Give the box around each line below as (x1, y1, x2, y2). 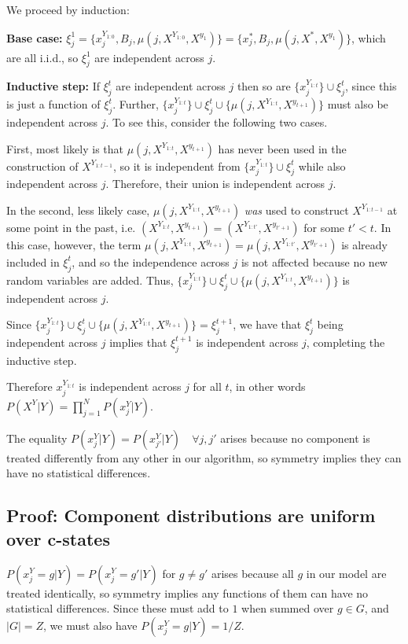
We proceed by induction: (6, 2, 130, 17)
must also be (327, 96, 388, 112)
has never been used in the (218, 140, 347, 156)
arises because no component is (220, 429, 370, 446)
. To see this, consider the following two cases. (105, 113, 328, 130)
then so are (237, 78, 291, 94)
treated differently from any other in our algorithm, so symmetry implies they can (6, 449, 402, 466)
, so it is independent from (113, 157, 241, 174)
